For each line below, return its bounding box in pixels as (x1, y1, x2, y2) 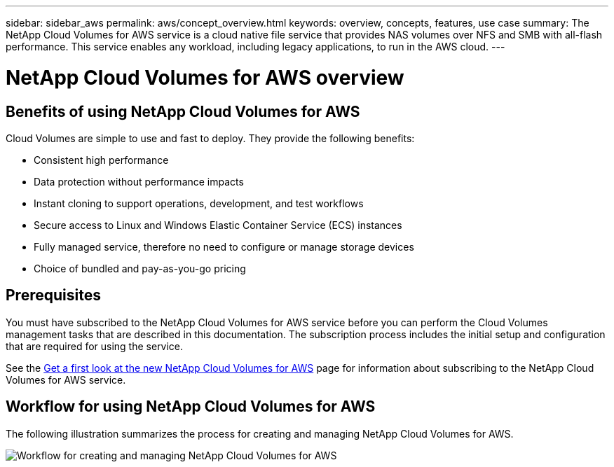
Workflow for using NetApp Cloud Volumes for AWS (6, 398, 376, 416)
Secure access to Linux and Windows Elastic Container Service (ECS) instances (34, 218, 402, 231)
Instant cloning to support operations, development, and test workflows (34, 197, 364, 209)
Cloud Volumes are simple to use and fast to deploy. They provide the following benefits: (6, 132, 415, 144)
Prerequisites (6, 286, 101, 305)
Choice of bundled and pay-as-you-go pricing (34, 262, 246, 274)
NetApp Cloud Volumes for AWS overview (6, 65, 404, 90)
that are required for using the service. (6, 340, 184, 352)
